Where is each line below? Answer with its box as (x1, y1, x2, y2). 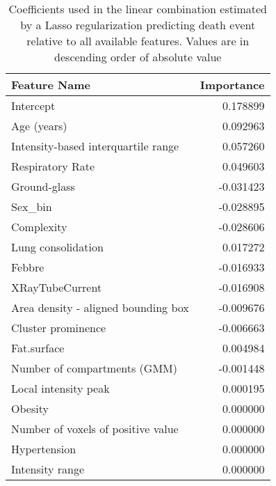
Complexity (11, 219, 67, 235)
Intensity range (11, 461, 85, 477)
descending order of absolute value (54, 49, 222, 65)
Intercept (11, 97, 56, 113)
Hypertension (11, 441, 76, 457)
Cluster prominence (11, 320, 106, 336)
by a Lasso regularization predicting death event (20, 17, 256, 33)
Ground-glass (11, 178, 75, 194)
